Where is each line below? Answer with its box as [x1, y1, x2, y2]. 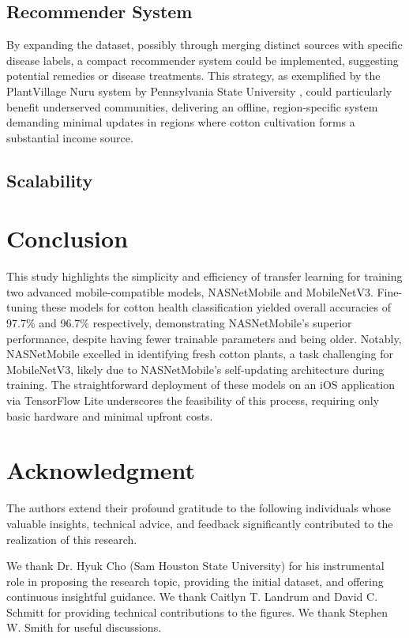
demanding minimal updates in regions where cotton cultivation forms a [6, 114, 355, 130]
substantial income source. [6, 129, 133, 145]
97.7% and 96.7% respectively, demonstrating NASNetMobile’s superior [6, 315, 352, 331]
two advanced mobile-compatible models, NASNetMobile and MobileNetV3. [6, 283, 373, 300]
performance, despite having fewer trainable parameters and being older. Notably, [6, 330, 402, 346]
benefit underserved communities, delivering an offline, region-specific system [6, 98, 378, 115]
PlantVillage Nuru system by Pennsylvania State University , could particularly [6, 82, 392, 99]
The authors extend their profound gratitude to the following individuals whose [6, 500, 391, 516]
